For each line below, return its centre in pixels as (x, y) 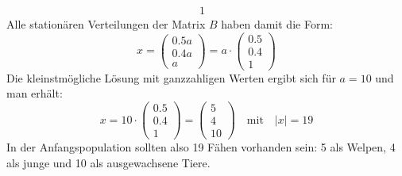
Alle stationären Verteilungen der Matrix (106, 24)
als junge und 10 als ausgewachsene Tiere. (108, 162)
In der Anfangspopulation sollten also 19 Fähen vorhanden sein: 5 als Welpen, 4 (201, 147)
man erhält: (35, 93)
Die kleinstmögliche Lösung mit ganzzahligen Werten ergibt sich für (171, 77)
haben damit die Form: (277, 24)
